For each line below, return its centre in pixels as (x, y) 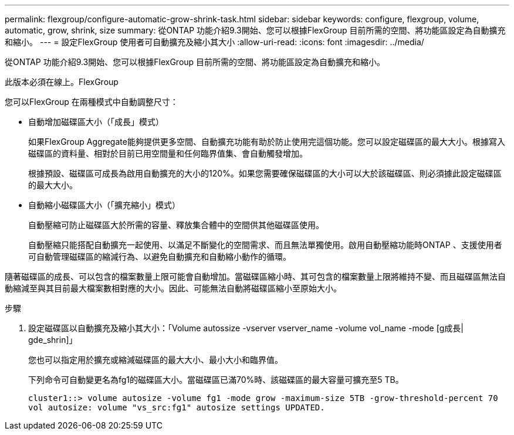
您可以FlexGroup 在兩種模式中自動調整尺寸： (92, 102)
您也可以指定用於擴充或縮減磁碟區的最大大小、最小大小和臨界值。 (155, 360)
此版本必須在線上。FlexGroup (62, 82)
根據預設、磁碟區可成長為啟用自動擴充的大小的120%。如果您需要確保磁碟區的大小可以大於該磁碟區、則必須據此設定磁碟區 (265, 173)
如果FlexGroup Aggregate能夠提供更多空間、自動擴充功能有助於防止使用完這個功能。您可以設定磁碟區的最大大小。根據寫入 (267, 142)
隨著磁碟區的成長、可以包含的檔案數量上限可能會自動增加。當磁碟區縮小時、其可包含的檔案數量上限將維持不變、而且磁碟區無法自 (255, 276)
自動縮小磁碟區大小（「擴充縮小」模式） (104, 205)
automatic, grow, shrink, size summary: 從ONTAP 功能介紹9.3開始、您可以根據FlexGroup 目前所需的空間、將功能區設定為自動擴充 (255, 30)
